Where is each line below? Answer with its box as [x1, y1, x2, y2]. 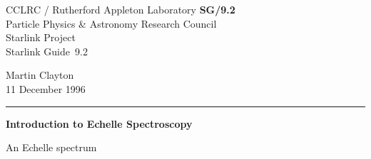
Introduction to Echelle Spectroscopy [6, 116, 193, 131]
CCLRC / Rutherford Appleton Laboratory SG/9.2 [6, 2, 235, 16]
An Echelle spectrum [6, 140, 97, 155]
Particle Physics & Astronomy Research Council [6, 16, 217, 31]
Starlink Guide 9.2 [6, 43, 88, 58]
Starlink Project [6, 30, 76, 45]
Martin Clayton [6, 67, 74, 82]
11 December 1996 [6, 81, 86, 96]
